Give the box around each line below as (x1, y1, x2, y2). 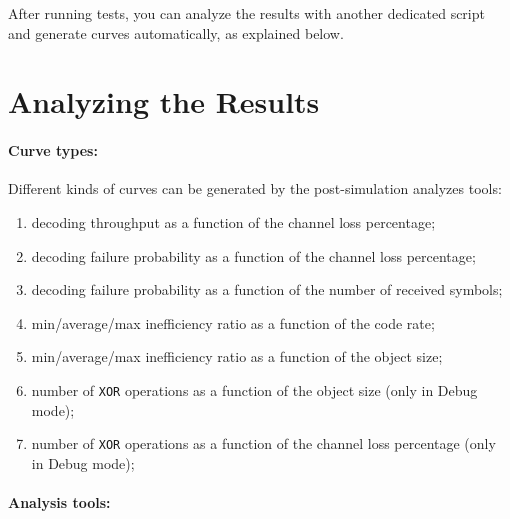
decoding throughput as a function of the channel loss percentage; (31, 211, 436, 232)
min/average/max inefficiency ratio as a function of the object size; (31, 346, 443, 367)
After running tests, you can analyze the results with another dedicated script (8, 3, 485, 23)
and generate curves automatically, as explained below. (8, 22, 344, 43)
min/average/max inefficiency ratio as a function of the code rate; (31, 312, 435, 333)
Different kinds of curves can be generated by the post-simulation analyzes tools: (8, 178, 502, 199)
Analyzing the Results (8, 81, 320, 122)
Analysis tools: (8, 492, 111, 513)
